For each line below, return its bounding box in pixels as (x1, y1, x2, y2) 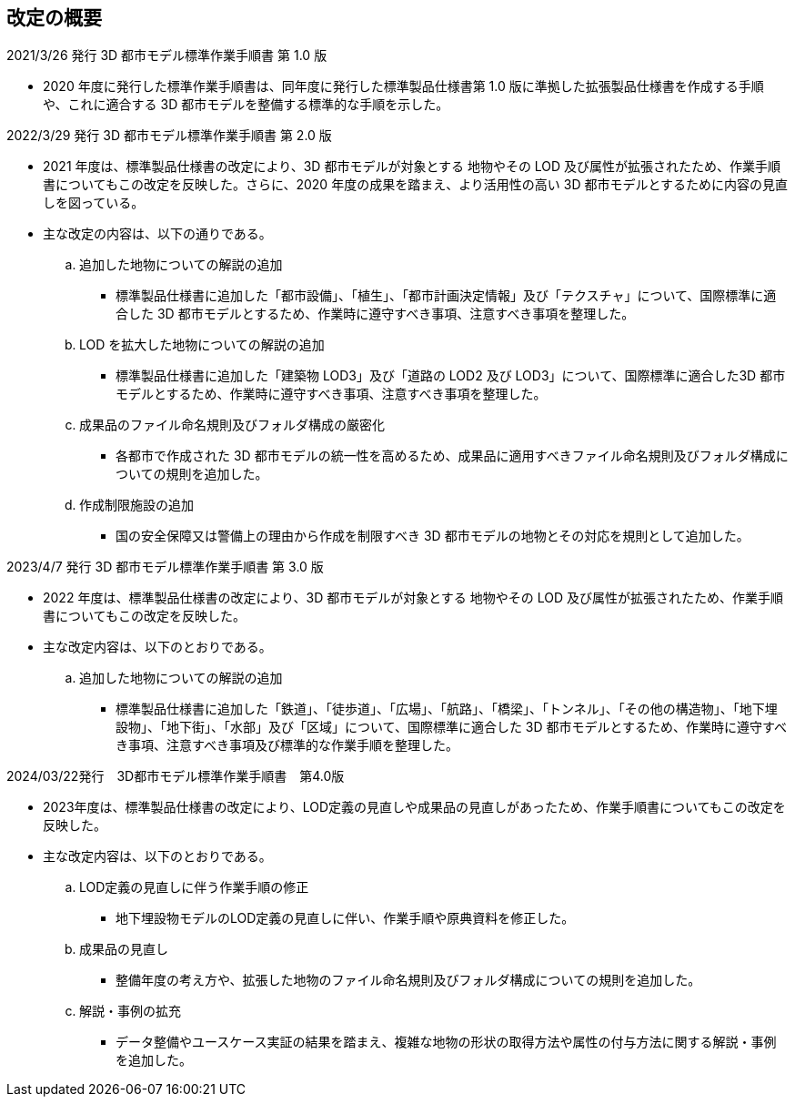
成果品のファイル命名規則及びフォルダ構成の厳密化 (79, 417, 385, 433)
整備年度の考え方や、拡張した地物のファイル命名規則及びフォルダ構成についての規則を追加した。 (116, 972, 701, 988)
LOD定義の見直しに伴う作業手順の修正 (79, 879, 309, 896)
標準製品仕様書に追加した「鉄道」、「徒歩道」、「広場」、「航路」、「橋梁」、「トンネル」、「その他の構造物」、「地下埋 (116, 701, 778, 717)
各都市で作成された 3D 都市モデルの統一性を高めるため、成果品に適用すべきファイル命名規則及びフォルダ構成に (116, 448, 789, 464)
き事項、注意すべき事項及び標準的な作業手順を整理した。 (116, 737, 459, 754)
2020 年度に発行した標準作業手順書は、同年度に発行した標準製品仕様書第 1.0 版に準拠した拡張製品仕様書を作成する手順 (43, 78, 764, 95)
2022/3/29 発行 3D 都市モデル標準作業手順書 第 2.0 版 (6, 127, 332, 144)
